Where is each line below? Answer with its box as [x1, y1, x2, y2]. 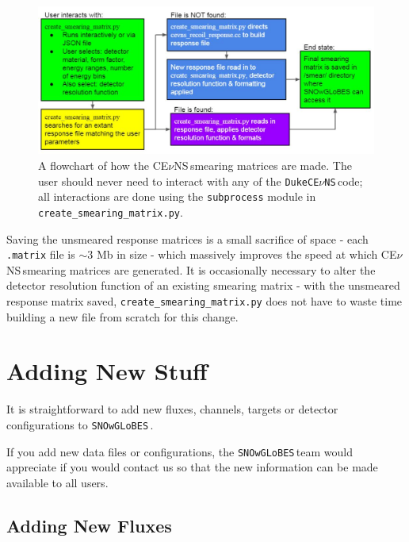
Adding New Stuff [6, 355, 208, 387]
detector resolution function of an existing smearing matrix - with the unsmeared [6, 277, 400, 294]
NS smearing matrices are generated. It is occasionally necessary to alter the [6, 261, 376, 278]
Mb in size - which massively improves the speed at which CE [96, 246, 397, 263]
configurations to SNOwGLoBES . [6, 416, 154, 432]
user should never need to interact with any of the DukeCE [38, 172, 319, 189]
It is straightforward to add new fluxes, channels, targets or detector [6, 401, 338, 417]
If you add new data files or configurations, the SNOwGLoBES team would [6, 443, 354, 459]
